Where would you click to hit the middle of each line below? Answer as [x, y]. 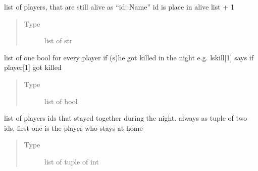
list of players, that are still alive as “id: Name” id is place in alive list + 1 [119, 7]
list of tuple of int [71, 161]
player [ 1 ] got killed [33, 67]
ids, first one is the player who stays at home [73, 127]
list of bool [61, 101]
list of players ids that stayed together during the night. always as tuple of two [126, 118]
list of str [58, 40]
